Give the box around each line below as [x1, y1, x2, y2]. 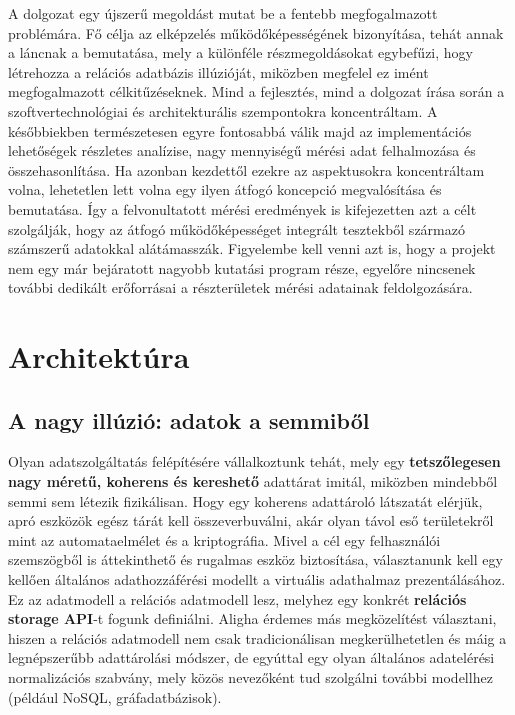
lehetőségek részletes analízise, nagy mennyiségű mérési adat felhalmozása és [8, 140, 476, 161]
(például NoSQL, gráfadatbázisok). [8, 686, 222, 707]
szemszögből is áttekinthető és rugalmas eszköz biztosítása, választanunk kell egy [8, 549, 503, 570]
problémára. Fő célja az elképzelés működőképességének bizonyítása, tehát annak [8, 22, 504, 43]
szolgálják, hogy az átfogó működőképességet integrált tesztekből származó [8, 218, 465, 239]
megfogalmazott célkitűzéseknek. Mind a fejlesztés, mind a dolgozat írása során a [8, 81, 505, 102]
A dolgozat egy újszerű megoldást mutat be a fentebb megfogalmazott [8, 3, 438, 23]
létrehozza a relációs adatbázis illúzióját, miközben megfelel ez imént [8, 61, 429, 82]
